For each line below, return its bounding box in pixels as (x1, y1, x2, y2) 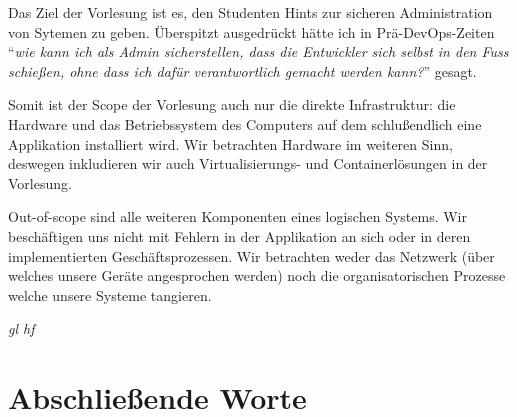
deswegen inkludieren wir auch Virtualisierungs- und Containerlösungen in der (8, 153, 488, 174)
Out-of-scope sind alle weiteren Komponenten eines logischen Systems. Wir (8, 206, 468, 227)
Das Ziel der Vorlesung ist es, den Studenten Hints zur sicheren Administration (8, 2, 493, 22)
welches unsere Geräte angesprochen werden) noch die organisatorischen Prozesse (8, 265, 506, 286)
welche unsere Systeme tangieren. (8, 284, 212, 305)
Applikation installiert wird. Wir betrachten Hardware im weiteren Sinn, (8, 133, 453, 154)
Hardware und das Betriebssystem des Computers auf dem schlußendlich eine (8, 113, 482, 134)
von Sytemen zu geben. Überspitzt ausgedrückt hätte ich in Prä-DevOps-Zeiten (8, 21, 495, 42)
